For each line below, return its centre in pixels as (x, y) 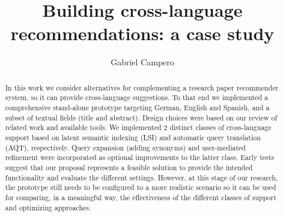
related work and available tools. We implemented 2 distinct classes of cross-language (138, 127)
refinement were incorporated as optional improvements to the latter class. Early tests (140, 157)
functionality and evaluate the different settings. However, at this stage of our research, (141, 177)
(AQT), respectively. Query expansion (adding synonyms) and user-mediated (125, 147)
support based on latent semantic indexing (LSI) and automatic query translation (133, 137)
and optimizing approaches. (48, 207)
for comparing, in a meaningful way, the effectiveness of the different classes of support (141, 197)
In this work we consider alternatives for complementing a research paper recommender (142, 87)
